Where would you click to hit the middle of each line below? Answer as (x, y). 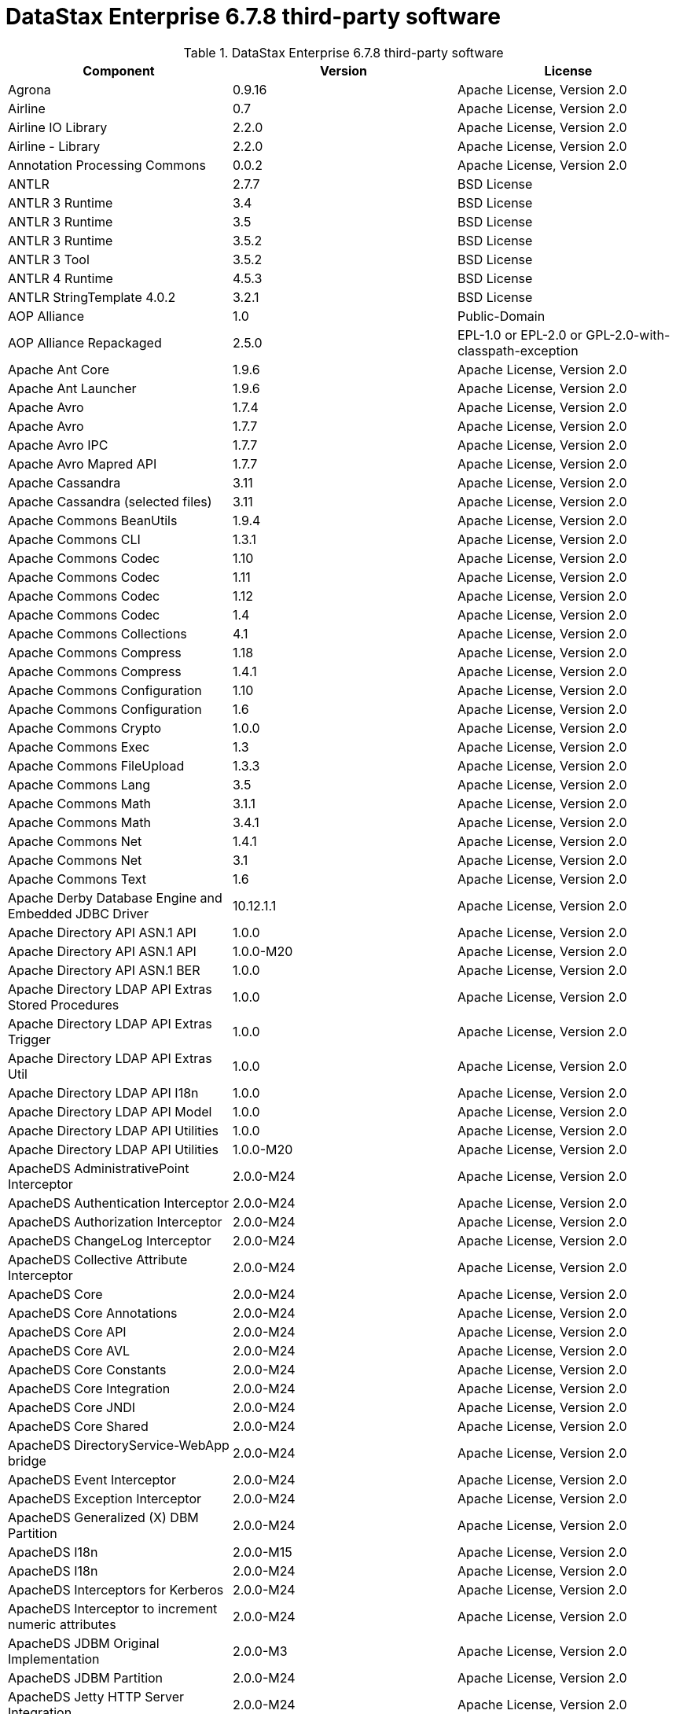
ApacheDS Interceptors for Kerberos (116, 1589)
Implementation (54, 1659)
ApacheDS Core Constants (87, 1369)
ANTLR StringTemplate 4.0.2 (92, 297)
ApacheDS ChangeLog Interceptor (110, 1240)
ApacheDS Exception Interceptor (105, 1498)
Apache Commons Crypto (85, 728)
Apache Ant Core (59, 369)
